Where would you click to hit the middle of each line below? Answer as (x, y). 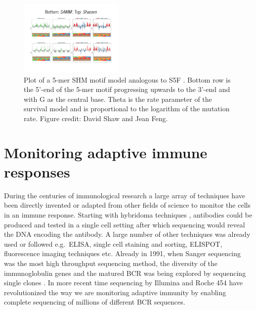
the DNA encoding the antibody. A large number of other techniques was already (127, 234)
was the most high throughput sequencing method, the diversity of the (111, 263)
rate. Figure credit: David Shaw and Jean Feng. (96, 118)
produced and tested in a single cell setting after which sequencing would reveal (125, 224)
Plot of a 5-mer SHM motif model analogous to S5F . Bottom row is (127, 79)
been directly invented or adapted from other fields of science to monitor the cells (127, 205)
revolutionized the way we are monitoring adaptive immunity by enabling (115, 292)
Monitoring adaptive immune (106, 152)
